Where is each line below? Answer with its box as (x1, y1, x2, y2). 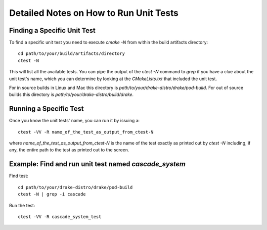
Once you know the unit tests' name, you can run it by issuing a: (9, 118, 140, 124)
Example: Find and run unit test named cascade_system (9, 160, 185, 168)
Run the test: (9, 202, 36, 208)
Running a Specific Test (9, 104, 84, 113)
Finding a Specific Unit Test (9, 26, 96, 35)
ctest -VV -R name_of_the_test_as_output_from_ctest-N (18, 129, 154, 135)
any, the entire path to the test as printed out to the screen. (9, 147, 130, 153)
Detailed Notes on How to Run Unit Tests (9, 7, 179, 18)
